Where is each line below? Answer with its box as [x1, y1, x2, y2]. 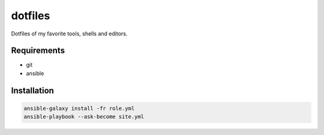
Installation [11, 85, 54, 95]
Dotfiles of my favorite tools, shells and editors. [11, 30, 128, 37]
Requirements [11, 46, 65, 56]
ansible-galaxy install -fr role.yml [23, 105, 135, 112]
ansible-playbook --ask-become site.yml [23, 113, 144, 120]
